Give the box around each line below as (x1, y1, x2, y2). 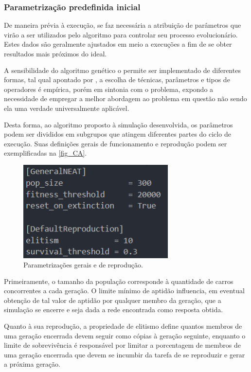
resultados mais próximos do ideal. (4, 49, 107, 58)
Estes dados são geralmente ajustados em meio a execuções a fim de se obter (4, 39, 232, 49)
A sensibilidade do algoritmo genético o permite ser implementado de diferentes (4, 65, 241, 75)
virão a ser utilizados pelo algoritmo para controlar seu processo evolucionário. (4, 29, 238, 39)
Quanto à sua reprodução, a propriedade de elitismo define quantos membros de (4, 321, 242, 331)
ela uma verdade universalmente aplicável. (4, 103, 129, 113)
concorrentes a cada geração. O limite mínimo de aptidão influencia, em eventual (4, 285, 245, 296)
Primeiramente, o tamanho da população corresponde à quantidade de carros (4, 276, 233, 286)
